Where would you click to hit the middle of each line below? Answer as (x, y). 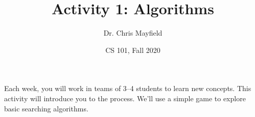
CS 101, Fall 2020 (133, 50)
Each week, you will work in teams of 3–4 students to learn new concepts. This (128, 88)
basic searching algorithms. (46, 108)
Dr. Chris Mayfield (133, 33)
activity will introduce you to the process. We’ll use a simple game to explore (125, 98)
